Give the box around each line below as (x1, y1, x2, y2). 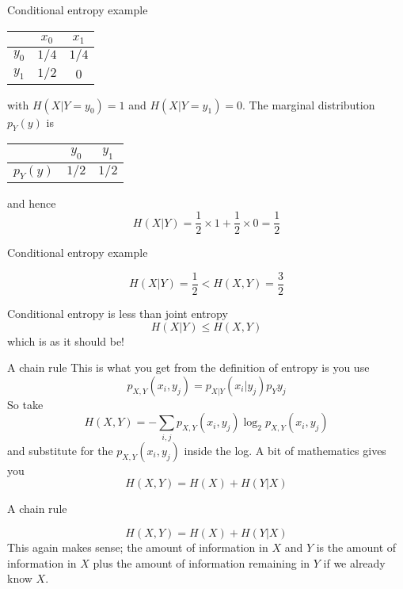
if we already (323, 554, 386, 571)
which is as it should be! (7, 332, 125, 349)
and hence (7, 194, 56, 211)
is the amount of (316, 538, 397, 555)
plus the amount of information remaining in (93, 554, 310, 571)
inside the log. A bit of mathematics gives (184, 442, 386, 458)
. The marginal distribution (242, 96, 375, 113)
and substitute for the (7, 442, 113, 458)
